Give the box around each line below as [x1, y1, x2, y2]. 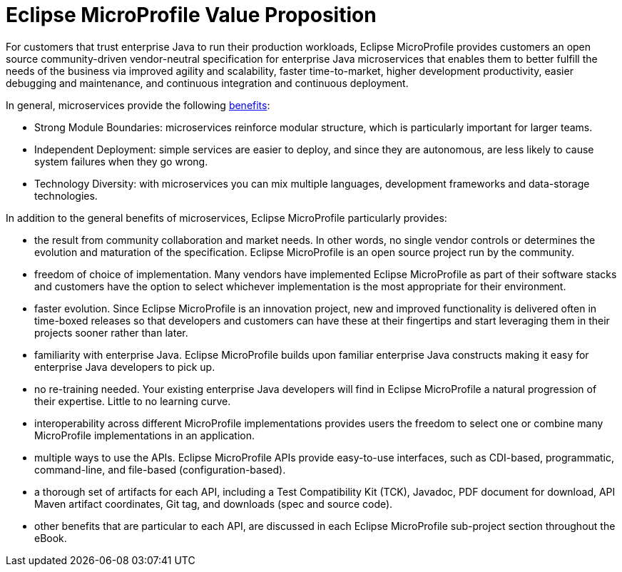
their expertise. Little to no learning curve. [34, 394, 231, 407]
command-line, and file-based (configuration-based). [34, 463, 286, 476]
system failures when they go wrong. [34, 155, 208, 168]
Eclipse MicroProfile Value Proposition [6, 3, 377, 27]
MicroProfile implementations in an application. [34, 429, 255, 441]
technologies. [34, 189, 98, 202]
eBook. [34, 531, 67, 544]
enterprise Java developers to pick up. [34, 360, 215, 373]
